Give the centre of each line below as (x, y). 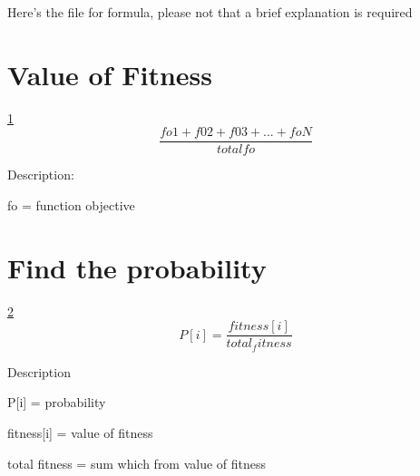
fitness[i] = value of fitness (80, 432)
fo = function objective (71, 204)
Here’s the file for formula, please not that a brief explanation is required (210, 12)
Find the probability (137, 267)
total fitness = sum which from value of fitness (137, 463)
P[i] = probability (57, 402)
